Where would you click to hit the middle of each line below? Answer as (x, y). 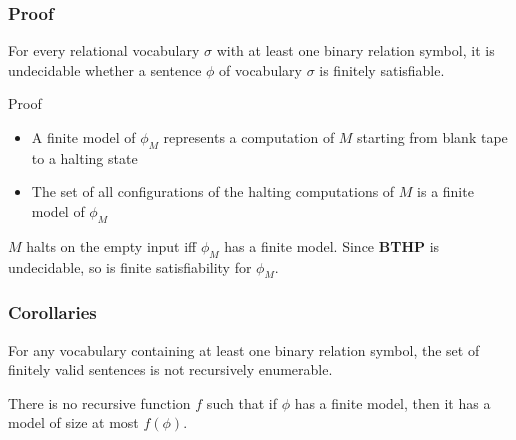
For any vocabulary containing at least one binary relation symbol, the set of (244, 349)
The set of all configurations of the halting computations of (213, 191)
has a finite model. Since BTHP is (332, 245)
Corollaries (52, 312)
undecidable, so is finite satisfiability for (130, 266)
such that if (241, 402)
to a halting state (84, 157)
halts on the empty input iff (111, 245)
